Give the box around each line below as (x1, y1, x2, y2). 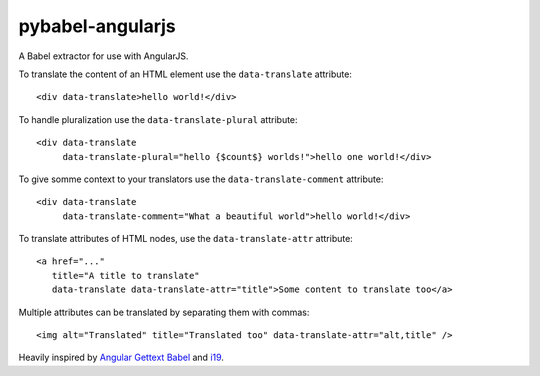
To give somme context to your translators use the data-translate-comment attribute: (18, 173, 384, 185)
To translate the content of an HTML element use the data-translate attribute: (18, 68, 352, 80)
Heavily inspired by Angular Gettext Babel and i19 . (18, 351, 225, 364)
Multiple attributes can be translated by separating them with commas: (18, 306, 310, 318)
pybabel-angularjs (18, 15, 177, 37)
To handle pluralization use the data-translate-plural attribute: (18, 113, 299, 125)
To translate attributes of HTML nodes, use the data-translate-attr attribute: (18, 233, 354, 245)
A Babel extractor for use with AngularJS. (18, 50, 189, 62)
